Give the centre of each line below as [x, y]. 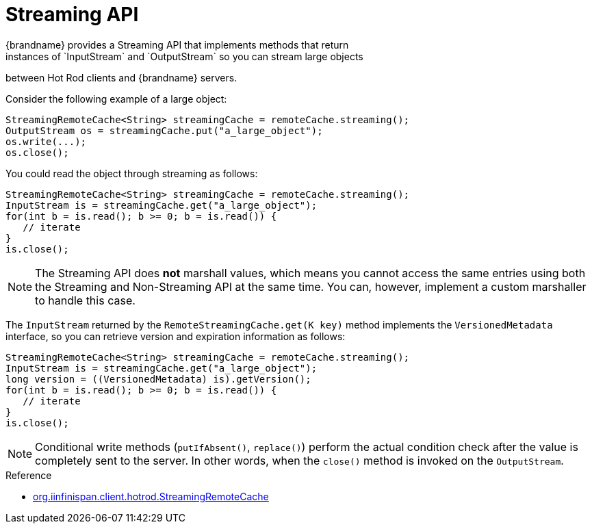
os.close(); [37, 152]
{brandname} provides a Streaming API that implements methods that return [177, 44]
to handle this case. [85, 300]
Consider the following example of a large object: [116, 99]
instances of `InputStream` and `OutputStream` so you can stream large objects [184, 56]
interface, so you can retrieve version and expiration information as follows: [176, 336]
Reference [29, 475]
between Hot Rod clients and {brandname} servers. [121, 77]
